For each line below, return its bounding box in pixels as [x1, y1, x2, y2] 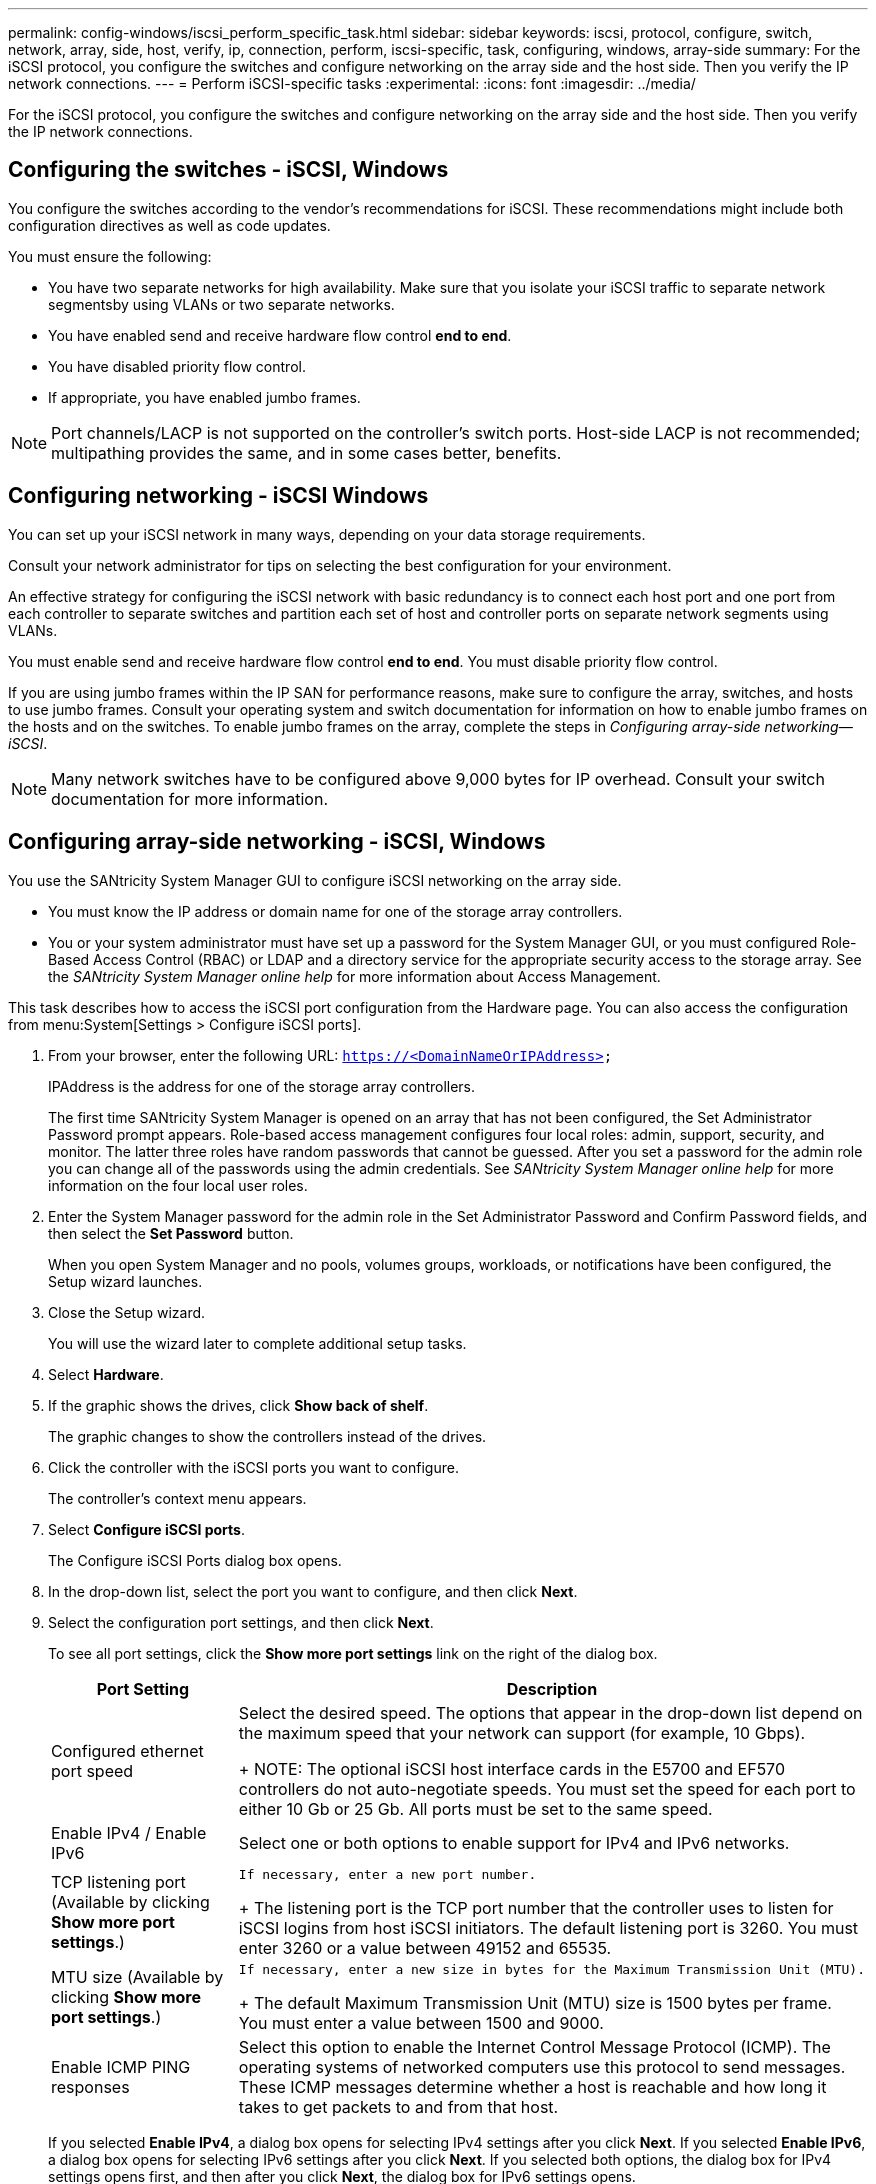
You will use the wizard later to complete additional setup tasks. [48, 1334, 467, 1352]
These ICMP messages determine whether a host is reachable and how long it [238, 2076, 827, 2097]
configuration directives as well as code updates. [8, 216, 331, 234]
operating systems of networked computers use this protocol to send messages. [238, 2056, 846, 2077]
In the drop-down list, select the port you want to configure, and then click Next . [48, 1582, 578, 1600]
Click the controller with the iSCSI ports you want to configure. [48, 1458, 459, 1476]
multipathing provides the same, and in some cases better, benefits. [51, 442, 562, 463]
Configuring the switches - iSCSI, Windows [8, 157, 449, 183]
